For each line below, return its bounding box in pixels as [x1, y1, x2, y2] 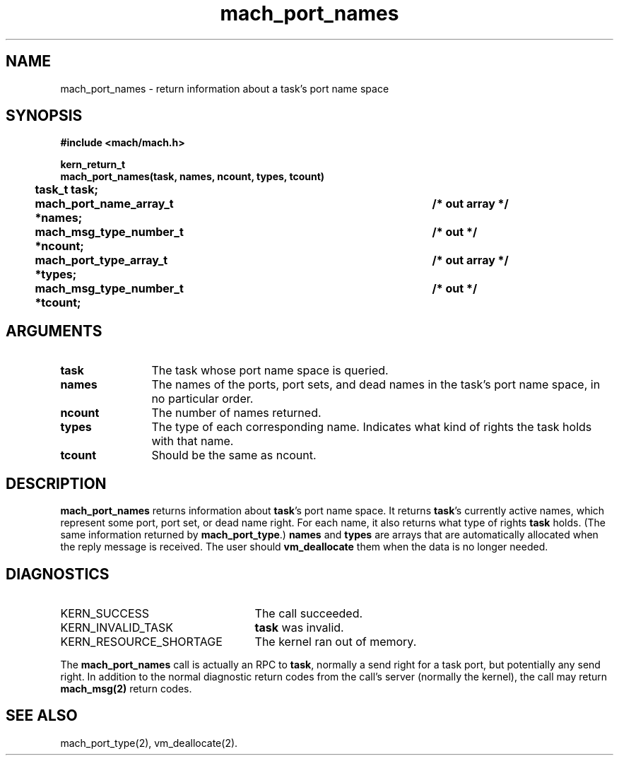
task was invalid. [254, 620, 344, 635]
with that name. [151, 434, 234, 449]
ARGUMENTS [6, 321, 102, 340]
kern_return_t [60, 158, 126, 171]
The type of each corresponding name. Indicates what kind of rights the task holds [151, 420, 592, 435]
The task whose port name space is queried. [151, 363, 389, 378]
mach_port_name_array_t [35, 196, 174, 211]
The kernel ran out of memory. [254, 634, 417, 649]
